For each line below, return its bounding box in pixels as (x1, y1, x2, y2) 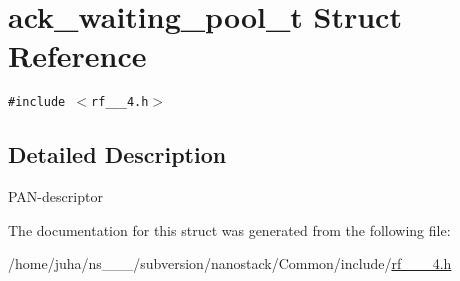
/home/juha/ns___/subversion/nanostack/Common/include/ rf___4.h (8, 253, 452, 274)
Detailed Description (8, 139, 227, 170)
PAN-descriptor (8, 186, 103, 207)
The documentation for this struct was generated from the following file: (8, 219, 451, 240)
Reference (8, 35, 147, 76)
